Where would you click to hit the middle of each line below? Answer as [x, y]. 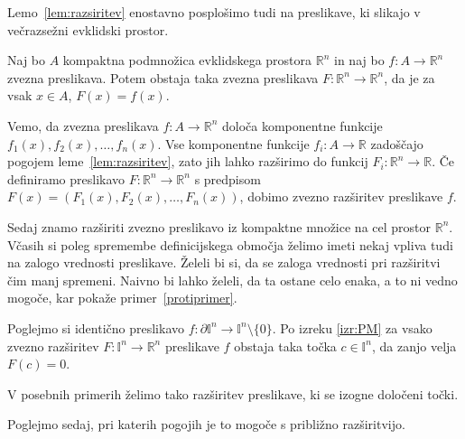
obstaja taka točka [285, 346]
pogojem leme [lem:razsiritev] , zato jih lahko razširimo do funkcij [188, 161]
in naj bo [359, 60]
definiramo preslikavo [66, 178]
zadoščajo [397, 143]
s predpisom [228, 178]
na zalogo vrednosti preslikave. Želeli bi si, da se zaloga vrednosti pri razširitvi [224, 262]
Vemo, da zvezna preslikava [83, 125]
